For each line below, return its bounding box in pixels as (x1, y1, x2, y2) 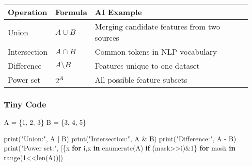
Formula (55, 6, 87, 17)
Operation (8, 6, 47, 17)
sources (94, 32, 119, 43)
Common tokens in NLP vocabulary (94, 46, 217, 57)
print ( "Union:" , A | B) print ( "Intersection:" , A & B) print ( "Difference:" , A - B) (4, 133, 236, 143)
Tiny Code (4, 98, 47, 110)
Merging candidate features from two (94, 21, 220, 32)
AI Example (94, 6, 142, 17)
